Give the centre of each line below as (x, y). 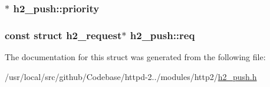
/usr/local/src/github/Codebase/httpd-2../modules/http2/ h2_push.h (131, 76)
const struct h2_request (63, 35)
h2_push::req (162, 35)
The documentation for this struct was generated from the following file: (135, 57)
